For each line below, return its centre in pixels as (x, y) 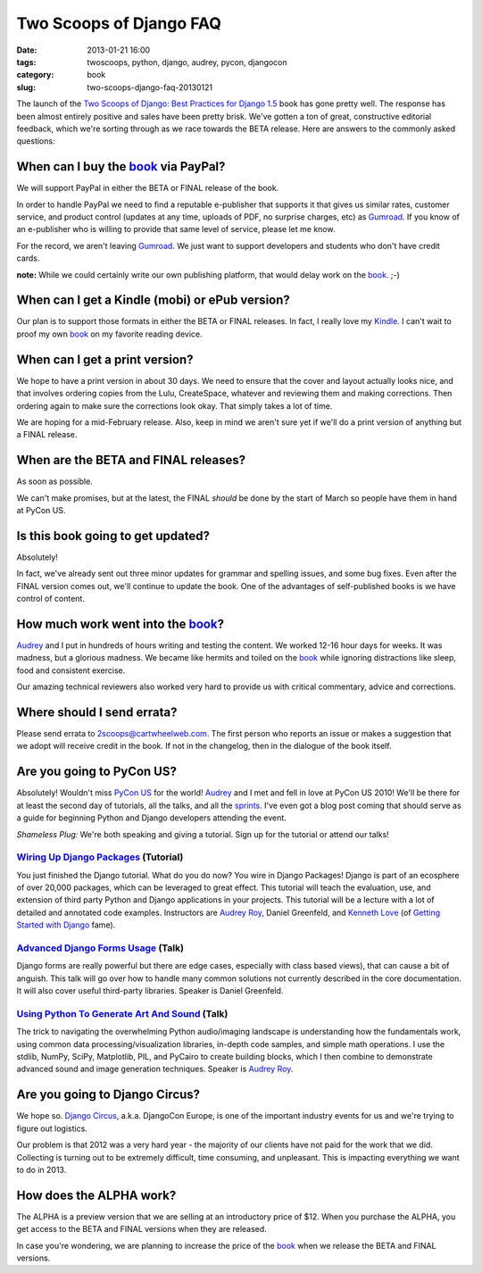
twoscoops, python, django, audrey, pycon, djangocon (187, 62)
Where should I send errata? (97, 712)
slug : (26, 87)
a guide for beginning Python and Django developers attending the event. (152, 818)
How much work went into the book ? (120, 624)
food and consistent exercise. (71, 670)
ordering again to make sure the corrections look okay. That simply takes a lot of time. (175, 405)
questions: (36, 141)
